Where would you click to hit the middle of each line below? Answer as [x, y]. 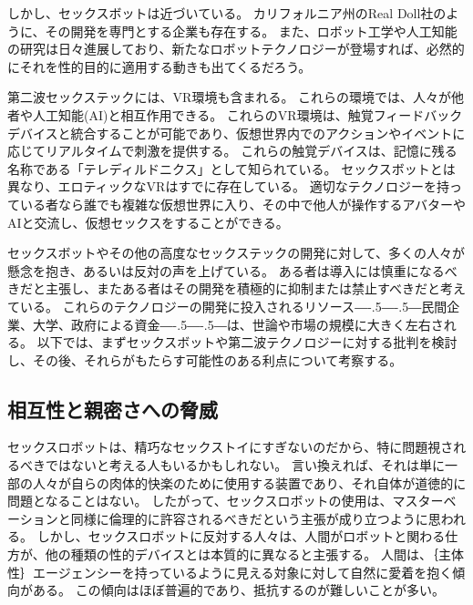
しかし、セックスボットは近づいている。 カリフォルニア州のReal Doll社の [227, 13]
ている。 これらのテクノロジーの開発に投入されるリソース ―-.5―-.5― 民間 [227, 306]
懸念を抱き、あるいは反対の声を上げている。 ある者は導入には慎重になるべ [232, 270]
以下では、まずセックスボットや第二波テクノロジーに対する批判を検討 [247, 342]
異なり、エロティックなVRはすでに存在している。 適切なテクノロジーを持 [228, 186]
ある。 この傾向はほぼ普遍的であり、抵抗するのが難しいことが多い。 [238, 590]
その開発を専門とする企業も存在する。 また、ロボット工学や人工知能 [251, 31]
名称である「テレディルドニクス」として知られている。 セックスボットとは [231, 168]
